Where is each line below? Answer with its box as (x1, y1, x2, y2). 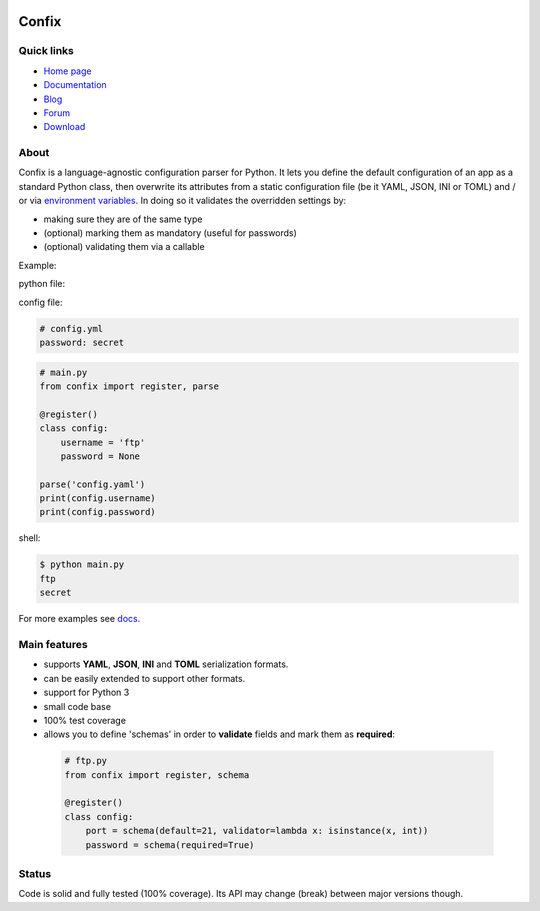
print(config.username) (39, 493, 157, 504)
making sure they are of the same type (43, 213, 203, 225)
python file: (18, 278, 65, 290)
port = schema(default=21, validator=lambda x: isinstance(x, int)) (85, 825, 429, 837)
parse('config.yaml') (39, 478, 146, 490)
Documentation (43, 79, 107, 91)
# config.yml (39, 323, 104, 334)
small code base (43, 700, 112, 712)
